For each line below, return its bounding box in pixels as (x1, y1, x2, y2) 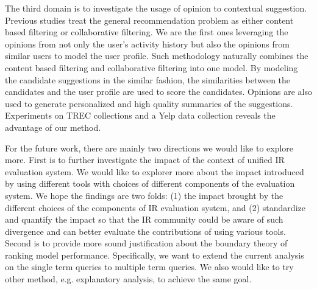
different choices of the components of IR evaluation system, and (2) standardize (5, 201, 305, 214)
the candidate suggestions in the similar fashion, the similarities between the (5, 73, 291, 86)
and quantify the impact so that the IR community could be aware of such (5, 213, 283, 226)
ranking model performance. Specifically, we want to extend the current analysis (5, 248, 304, 261)
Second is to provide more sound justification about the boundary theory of (5, 237, 288, 249)
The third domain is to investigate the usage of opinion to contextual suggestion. (5, 2, 307, 14)
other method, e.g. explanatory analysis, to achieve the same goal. (5, 273, 252, 285)
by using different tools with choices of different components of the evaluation (5, 177, 295, 190)
